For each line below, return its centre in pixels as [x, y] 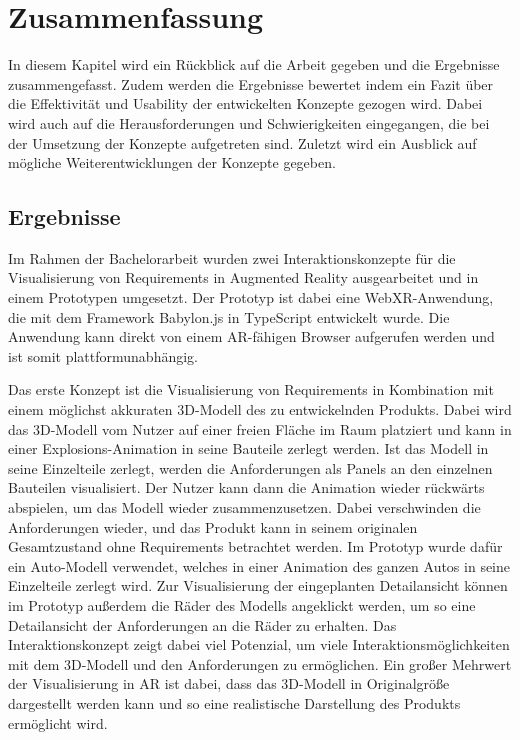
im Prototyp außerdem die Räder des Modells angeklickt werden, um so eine [242, 604]
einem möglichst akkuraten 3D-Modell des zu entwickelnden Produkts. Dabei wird [260, 409]
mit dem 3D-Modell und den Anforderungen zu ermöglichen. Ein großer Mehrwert [260, 663]
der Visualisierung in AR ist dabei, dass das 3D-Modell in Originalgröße [229, 683]
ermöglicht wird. [58, 722]
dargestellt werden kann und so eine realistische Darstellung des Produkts [234, 702]
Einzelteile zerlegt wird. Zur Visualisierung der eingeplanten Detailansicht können [258, 585]
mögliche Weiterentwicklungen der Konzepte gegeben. [172, 162]
